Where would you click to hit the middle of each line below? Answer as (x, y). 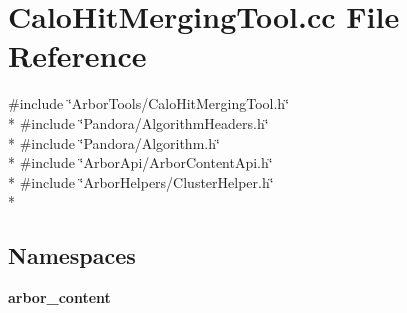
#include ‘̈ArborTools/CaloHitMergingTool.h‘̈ (149, 103)
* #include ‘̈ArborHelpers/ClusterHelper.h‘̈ (141, 181)
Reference (77, 55)
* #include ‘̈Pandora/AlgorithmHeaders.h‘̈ (138, 122)
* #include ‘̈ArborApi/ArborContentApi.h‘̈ (140, 162)
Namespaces (72, 255)
